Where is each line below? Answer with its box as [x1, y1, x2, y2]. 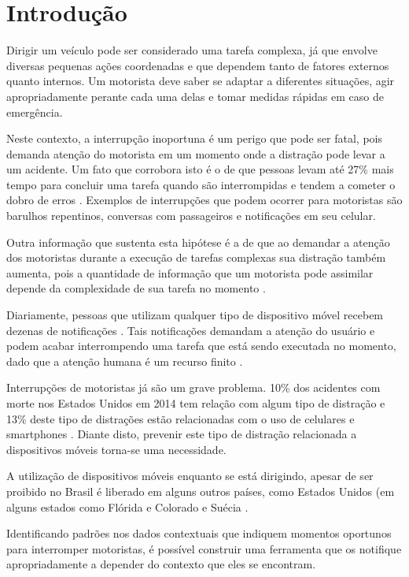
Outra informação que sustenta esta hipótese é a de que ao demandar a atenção [6, 233, 390, 250]
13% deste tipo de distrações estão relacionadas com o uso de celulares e [6, 410, 355, 426]
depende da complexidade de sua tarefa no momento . [6, 280, 266, 296]
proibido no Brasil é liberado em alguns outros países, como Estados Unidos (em [6, 482, 395, 499]
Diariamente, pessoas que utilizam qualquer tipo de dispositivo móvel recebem [6, 307, 384, 323]
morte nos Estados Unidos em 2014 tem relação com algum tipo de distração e [6, 395, 385, 411]
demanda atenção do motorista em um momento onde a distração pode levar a [6, 145, 385, 162]
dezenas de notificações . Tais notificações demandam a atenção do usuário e [6, 322, 375, 338]
